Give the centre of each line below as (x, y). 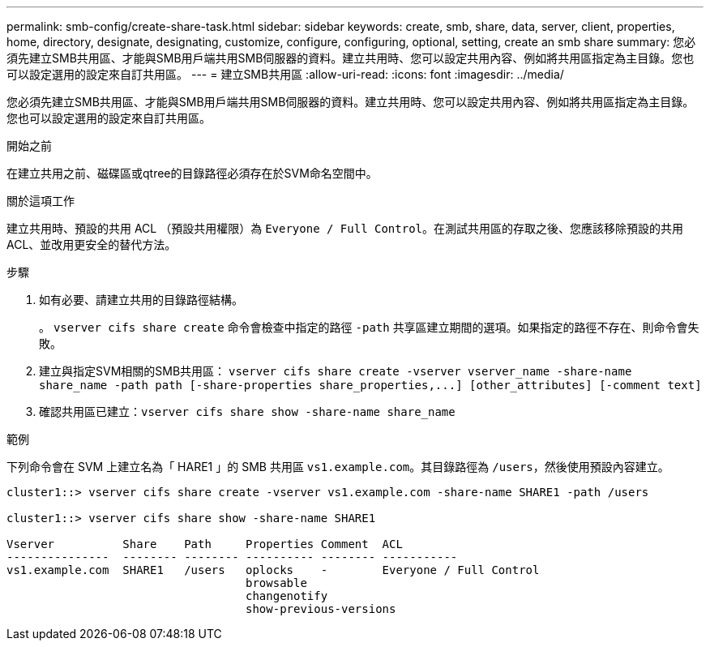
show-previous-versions (321, 609)
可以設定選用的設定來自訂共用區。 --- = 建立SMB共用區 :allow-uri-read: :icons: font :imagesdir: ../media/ (285, 74)
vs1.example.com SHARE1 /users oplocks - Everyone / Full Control (273, 570)
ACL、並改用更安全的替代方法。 (92, 244)
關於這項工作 (41, 201)
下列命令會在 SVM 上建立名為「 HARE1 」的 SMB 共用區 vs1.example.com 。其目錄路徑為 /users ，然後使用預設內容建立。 (338, 467)
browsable (276, 583)
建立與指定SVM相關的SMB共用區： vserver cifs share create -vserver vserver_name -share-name (336, 371)
